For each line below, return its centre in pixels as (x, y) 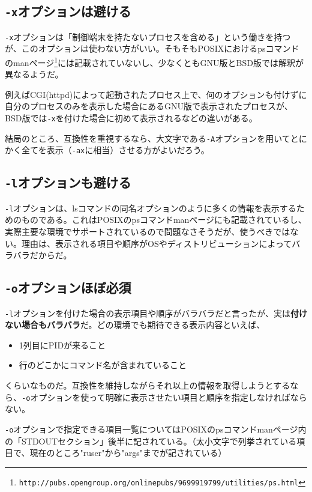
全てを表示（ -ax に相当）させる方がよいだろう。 (115, 150)
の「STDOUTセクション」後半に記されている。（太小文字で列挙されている (151, 441)
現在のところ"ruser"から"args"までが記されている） (128, 453)
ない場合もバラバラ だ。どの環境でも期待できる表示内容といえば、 (135, 325)
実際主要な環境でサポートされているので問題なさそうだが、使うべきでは (148, 232)
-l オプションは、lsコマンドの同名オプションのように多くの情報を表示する (151, 208)
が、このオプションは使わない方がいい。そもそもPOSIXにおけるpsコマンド (152, 48)
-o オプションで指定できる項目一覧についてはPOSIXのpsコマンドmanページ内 (156, 429)
